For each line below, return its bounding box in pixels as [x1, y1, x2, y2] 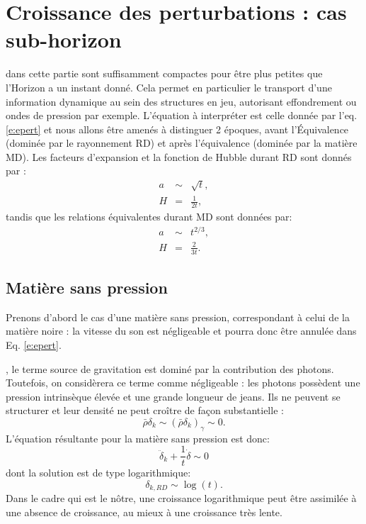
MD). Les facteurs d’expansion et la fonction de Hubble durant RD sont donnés [6, 149, 352, 164]
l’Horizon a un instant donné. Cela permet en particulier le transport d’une [6, 79, 332, 94]
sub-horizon [6, 25, 122, 54]
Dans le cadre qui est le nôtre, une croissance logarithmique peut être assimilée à [6, 491, 357, 506]
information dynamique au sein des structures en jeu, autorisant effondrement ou [6, 94, 357, 108]
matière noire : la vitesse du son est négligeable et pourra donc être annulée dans [6, 323, 357, 338]
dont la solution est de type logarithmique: [6, 465, 191, 480]
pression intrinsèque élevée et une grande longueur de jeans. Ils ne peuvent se [6, 389, 341, 403]
